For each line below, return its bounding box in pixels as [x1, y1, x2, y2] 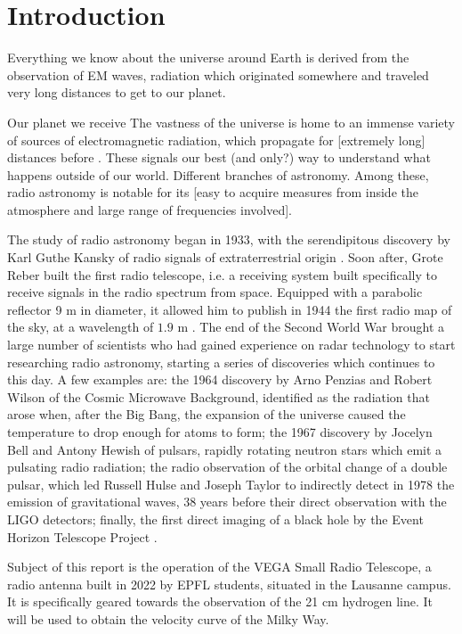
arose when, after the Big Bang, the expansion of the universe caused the [7, 405, 406, 424]
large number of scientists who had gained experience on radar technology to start [7, 335, 456, 354]
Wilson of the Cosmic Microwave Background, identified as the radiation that [7, 387, 430, 406]
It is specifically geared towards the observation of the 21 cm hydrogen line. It [7, 592, 433, 611]
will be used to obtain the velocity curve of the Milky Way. [7, 609, 329, 628]
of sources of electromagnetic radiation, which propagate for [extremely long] [7, 130, 426, 149]
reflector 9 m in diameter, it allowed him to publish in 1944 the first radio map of [7, 300, 452, 318]
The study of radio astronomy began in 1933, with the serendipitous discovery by [7, 230, 450, 249]
